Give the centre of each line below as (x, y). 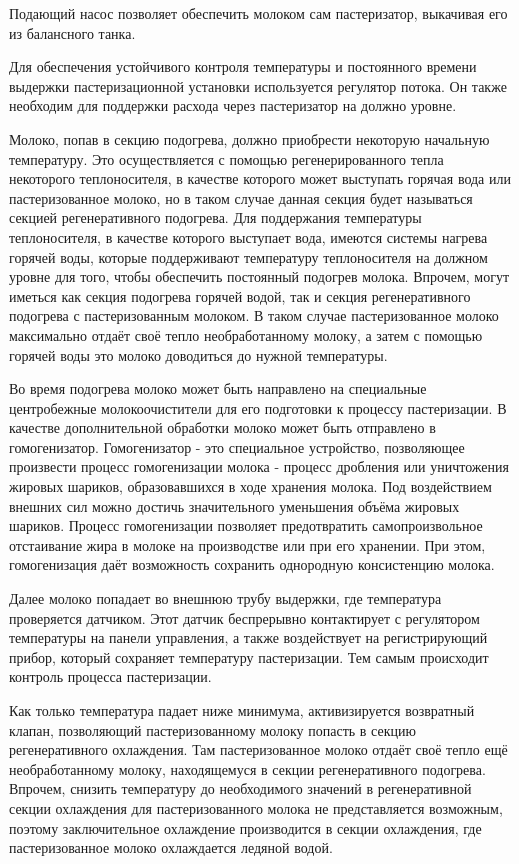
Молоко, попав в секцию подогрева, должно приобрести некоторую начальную (249, 138)
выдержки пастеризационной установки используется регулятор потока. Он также (258, 85)
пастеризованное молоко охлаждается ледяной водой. (171, 847)
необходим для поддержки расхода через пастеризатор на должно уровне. (233, 105)
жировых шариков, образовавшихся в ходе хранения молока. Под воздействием (250, 486)
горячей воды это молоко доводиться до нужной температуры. (198, 354)
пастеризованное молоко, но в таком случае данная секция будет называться (241, 197)
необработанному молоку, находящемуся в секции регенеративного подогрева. (247, 768)
